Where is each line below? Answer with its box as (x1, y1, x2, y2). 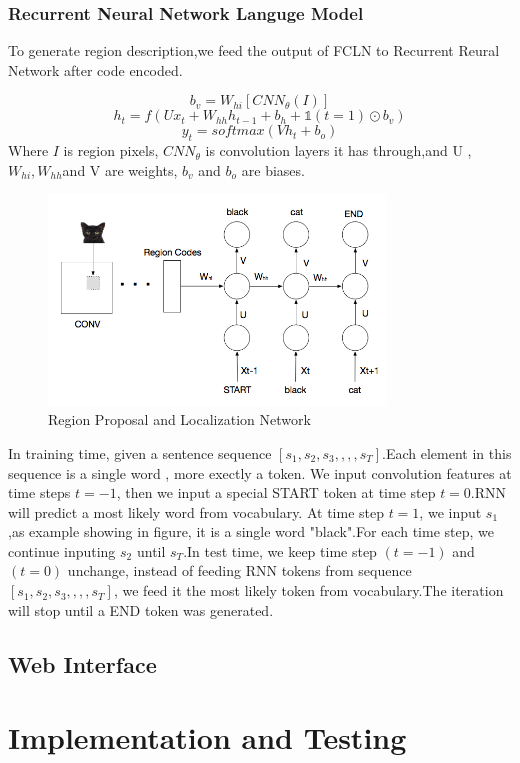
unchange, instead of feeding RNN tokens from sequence (67, 560, 412, 581)
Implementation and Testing (8, 717, 407, 758)
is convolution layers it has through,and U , (205, 140, 472, 161)
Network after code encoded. (8, 59, 183, 80)
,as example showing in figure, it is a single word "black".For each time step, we (8, 521, 494, 542)
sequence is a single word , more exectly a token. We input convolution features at (8, 462, 512, 483)
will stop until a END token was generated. (8, 599, 274, 620)
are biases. (241, 159, 305, 180)
